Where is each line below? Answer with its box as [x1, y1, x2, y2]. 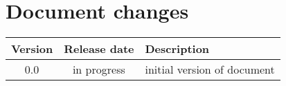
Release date [64, 41, 134, 57]
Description [145, 41, 210, 57]
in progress [72, 61, 125, 78]
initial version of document [145, 61, 275, 78]
